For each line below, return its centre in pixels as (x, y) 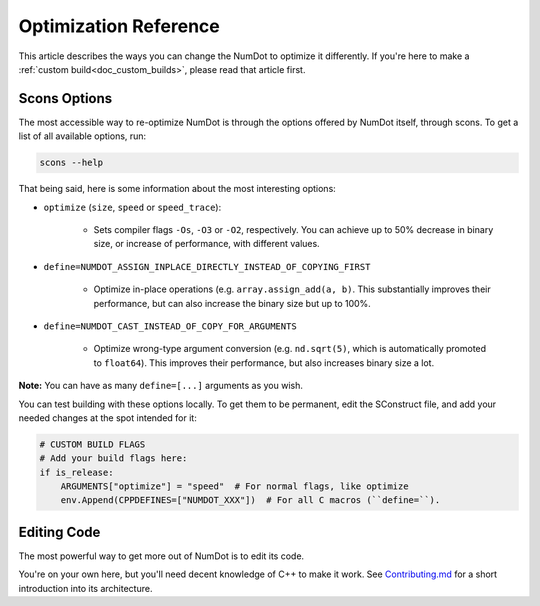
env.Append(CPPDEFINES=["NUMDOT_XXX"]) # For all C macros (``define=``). (250, 500)
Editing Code (59, 531)
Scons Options (65, 98)
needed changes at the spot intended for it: (107, 417)
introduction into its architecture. (85, 588)
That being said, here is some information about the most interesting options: (177, 189)
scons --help (71, 163)
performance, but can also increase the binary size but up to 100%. (232, 303)
